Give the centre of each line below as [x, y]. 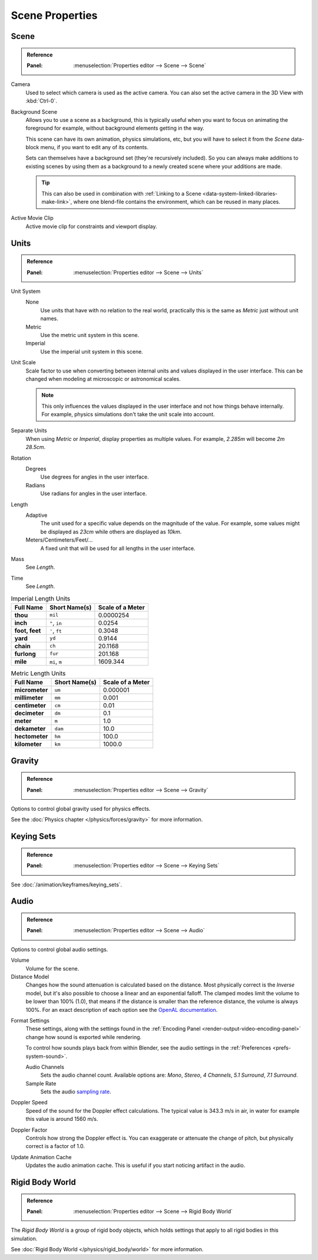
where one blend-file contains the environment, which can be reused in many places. [177, 202]
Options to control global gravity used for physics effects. [81, 809]
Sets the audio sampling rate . [76, 1092]
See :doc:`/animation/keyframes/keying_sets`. [67, 885]
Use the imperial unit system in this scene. [92, 351]
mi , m [56, 661]
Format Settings [30, 1020]
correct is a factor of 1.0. [55, 1146]
